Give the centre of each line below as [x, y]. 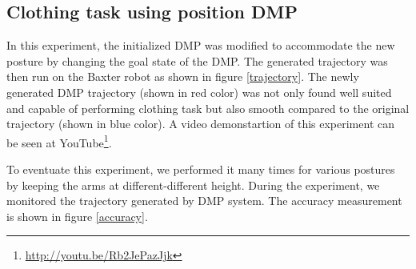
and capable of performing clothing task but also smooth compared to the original [208, 108]
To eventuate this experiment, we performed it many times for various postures [201, 169]
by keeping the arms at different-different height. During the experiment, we [193, 185]
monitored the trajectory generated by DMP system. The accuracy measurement [204, 201]
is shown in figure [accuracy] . [77, 216]
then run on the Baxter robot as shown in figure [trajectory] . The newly [183, 76]
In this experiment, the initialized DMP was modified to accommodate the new [201, 45]
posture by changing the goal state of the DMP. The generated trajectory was [197, 60]
